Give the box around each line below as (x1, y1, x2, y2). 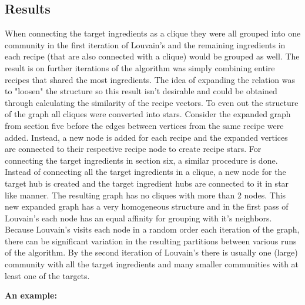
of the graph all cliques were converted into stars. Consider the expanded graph (5, 108, 291, 120)
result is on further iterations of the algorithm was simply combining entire (5, 61, 275, 74)
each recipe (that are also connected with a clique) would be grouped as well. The (5, 50, 300, 62)
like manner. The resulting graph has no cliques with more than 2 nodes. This (5, 188, 286, 201)
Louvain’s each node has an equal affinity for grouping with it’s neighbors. (5, 211, 272, 224)
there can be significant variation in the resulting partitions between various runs (5, 234, 297, 247)
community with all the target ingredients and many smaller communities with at (5, 258, 299, 270)
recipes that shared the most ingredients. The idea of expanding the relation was (5, 73, 296, 85)
